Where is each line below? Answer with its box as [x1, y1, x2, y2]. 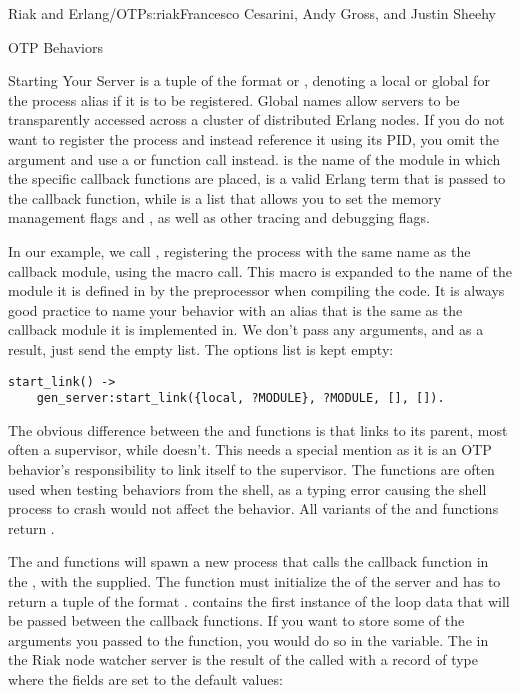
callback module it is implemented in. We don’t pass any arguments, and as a [8, 319, 484, 340]
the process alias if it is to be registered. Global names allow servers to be [8, 89, 460, 110]
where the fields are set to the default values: [8, 668, 283, 689]
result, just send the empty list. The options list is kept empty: [8, 338, 394, 359]
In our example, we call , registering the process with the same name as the [8, 240, 471, 261]
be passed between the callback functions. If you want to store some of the [8, 610, 465, 631]
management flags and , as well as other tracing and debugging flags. [8, 207, 430, 228]
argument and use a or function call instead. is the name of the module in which [8, 148, 501, 169]
